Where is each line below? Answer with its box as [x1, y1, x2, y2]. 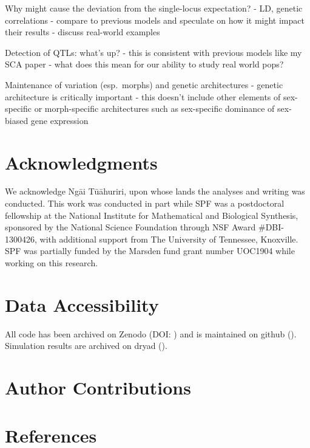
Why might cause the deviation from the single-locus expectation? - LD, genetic [5, 2, 303, 14]
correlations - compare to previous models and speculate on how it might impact [5, 13, 305, 26]
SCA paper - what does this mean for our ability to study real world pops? [5, 58, 284, 71]
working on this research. [5, 257, 98, 269]
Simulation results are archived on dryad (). [5, 339, 167, 352]
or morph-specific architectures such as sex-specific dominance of [34, 102, 275, 115]
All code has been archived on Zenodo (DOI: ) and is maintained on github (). [5, 327, 297, 340]
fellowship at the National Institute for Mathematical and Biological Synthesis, [5, 208, 298, 221]
